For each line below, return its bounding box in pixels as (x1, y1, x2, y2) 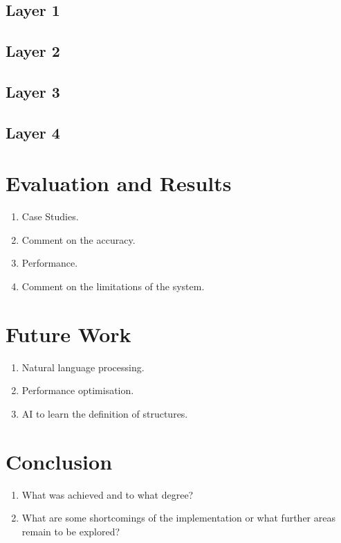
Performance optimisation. (21, 383, 134, 398)
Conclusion (6, 447, 113, 475)
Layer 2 (6, 40, 60, 62)
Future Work (6, 319, 131, 348)
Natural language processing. (21, 359, 145, 374)
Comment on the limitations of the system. (21, 279, 205, 294)
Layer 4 (6, 121, 60, 143)
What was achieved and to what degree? (21, 487, 194, 501)
